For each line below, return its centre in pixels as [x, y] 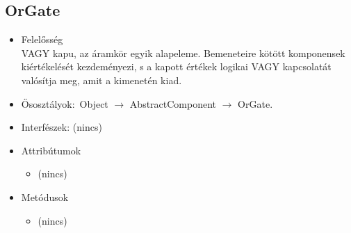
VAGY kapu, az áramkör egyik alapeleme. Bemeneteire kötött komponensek [183, 53]
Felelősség [42, 39]
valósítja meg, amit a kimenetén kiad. [101, 80]
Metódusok [45, 196]
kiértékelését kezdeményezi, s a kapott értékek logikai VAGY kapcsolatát [176, 66]
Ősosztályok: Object [65, 103]
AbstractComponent [173, 103]
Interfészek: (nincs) [62, 127]
